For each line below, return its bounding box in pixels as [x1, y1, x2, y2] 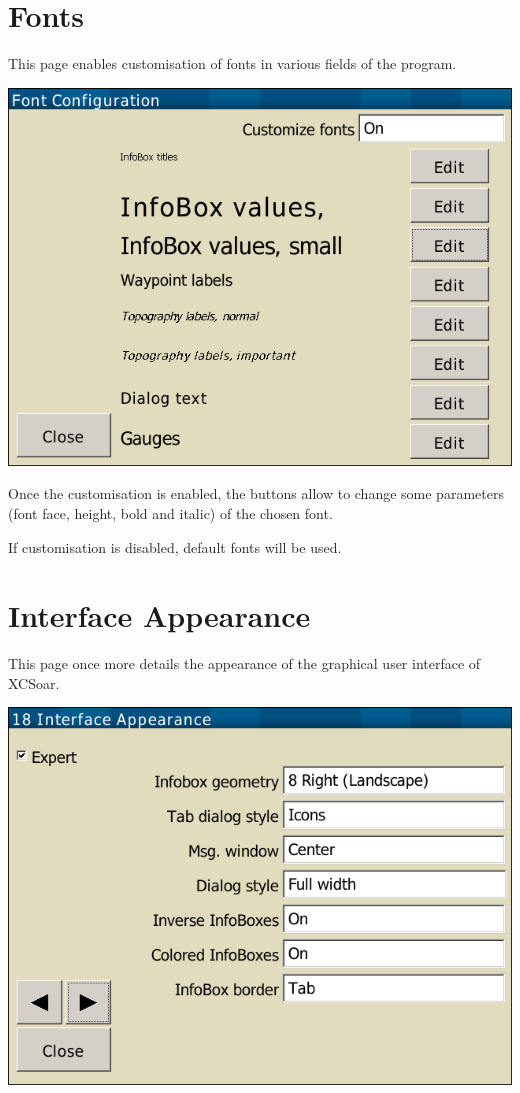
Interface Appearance [8, 595, 311, 636]
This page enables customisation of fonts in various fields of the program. [8, 53, 457, 74]
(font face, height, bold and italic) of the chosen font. [8, 502, 333, 523]
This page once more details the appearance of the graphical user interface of [8, 653, 481, 674]
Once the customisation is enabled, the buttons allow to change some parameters [8, 483, 504, 504]
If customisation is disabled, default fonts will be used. [8, 536, 342, 557]
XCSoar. [8, 672, 60, 693]
